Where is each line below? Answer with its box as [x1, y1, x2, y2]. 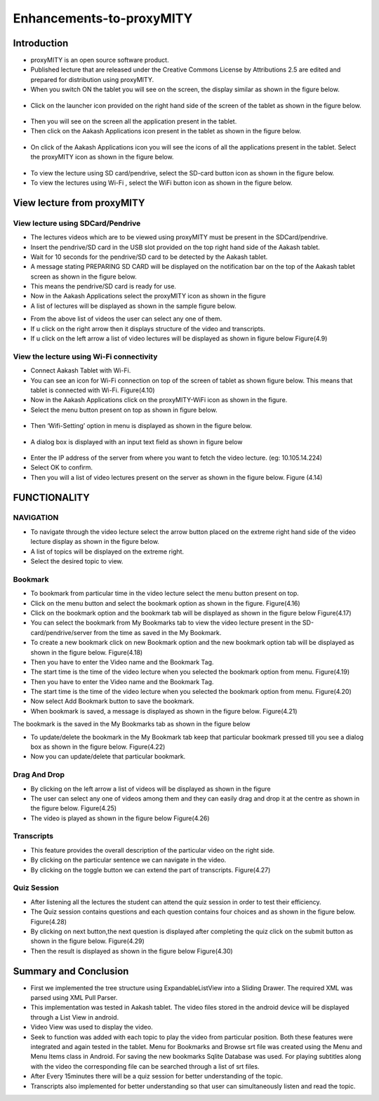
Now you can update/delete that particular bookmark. [30, 752, 186, 761]
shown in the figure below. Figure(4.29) [30, 937, 145, 945]
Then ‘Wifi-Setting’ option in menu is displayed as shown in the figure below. [30, 422, 253, 430]
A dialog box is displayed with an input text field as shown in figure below [30, 437, 243, 446]
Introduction [13, 37, 69, 49]
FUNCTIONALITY [13, 491, 91, 503]
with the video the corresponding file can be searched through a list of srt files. [30, 1062, 260, 1070]
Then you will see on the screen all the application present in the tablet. [30, 117, 237, 126]
